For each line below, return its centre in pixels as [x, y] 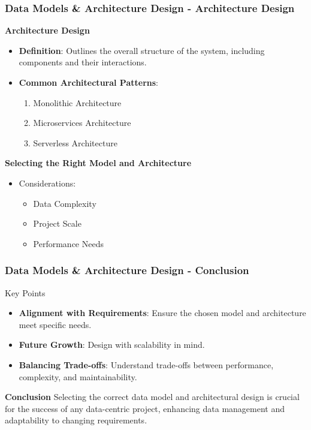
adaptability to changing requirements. [76, 420]
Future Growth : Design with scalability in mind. [112, 345]
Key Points [25, 292]
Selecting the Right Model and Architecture [98, 163]
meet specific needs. [55, 324]
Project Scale [57, 223]
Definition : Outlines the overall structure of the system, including [142, 50]
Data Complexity [65, 203]
